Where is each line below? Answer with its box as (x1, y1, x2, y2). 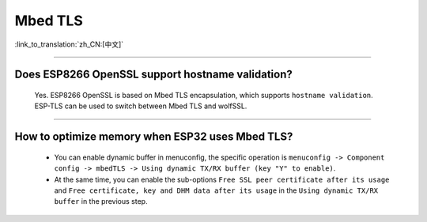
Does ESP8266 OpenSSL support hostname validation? (14, 68, 293, 81)
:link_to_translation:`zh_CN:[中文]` (14, 40, 124, 49)
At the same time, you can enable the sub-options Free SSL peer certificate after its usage (54, 175, 390, 184)
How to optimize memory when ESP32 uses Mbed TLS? (14, 130, 293, 144)
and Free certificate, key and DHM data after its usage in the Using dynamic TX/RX (54, 186, 379, 195)
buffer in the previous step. (54, 197, 148, 206)
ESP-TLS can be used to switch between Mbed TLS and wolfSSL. (34, 101, 248, 111)
